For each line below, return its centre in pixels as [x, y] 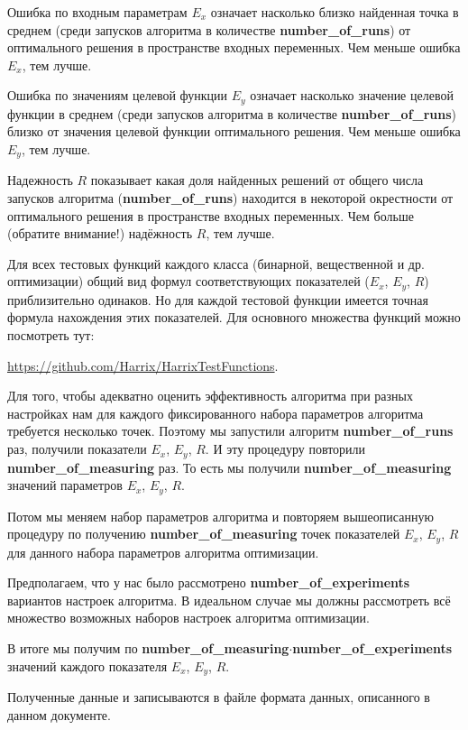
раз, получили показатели [77, 449]
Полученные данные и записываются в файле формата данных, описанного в [219, 697]
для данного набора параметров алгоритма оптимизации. [163, 552]
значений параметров [65, 485]
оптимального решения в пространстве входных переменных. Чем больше [211, 215]
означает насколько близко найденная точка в [335, 12]
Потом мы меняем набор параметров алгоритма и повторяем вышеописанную [220, 516]
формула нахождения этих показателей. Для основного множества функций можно [234, 317]
